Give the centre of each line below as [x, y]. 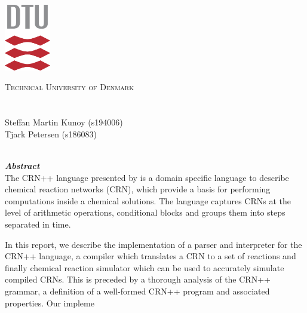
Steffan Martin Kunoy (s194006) [64, 122]
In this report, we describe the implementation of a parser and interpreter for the [153, 244]
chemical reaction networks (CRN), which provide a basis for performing [138, 189]
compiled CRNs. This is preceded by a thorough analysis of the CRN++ [138, 279]
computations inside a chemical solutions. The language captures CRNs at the [148, 200]
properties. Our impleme [50, 303]
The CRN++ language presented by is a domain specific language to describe [147, 177]
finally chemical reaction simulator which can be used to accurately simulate [145, 267]
